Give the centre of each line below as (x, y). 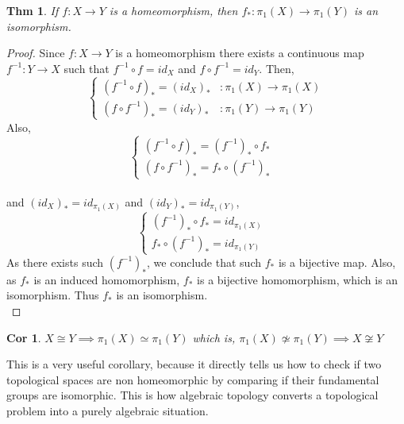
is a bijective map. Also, (337, 262)
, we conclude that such (204, 262)
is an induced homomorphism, (107, 279)
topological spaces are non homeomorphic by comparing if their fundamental (193, 379)
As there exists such (55, 262)
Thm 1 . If (33, 10)
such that (87, 68)
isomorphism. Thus (53, 295)
